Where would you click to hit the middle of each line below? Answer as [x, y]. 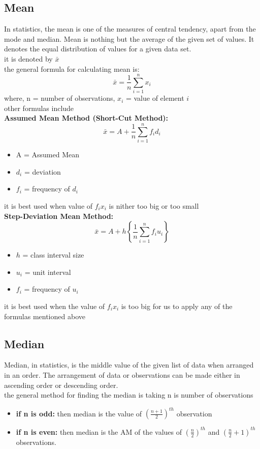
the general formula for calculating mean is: [72, 68]
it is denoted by [28, 58]
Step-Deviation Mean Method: [59, 216]
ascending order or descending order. [61, 385]
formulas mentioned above [45, 316]
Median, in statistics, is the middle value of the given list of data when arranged [129, 365]
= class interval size [53, 255]
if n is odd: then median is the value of [79, 413]
